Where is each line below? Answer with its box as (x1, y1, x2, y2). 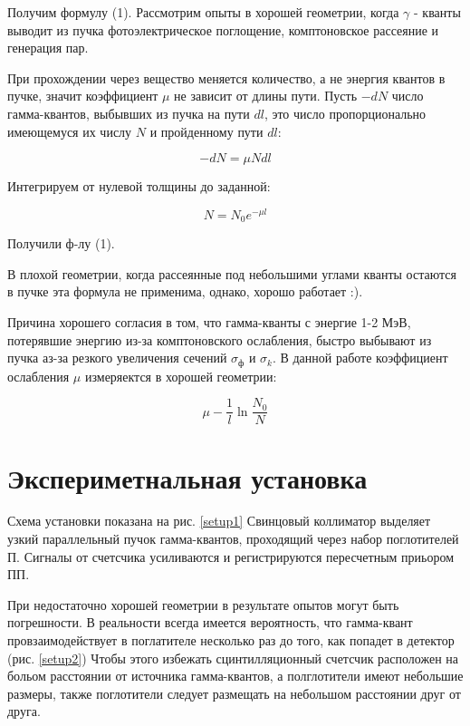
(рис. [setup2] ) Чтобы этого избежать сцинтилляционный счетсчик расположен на (7, 648, 459, 667)
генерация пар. (7, 38, 89, 57)
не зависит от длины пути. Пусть (174, 86, 358, 105)
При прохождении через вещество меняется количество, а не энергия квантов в (7, 68, 446, 87)
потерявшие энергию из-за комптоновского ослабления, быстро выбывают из (7, 330, 432, 349)
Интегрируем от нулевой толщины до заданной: (7, 177, 271, 196)
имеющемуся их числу (7, 121, 132, 140)
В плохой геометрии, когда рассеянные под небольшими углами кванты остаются (7, 264, 456, 283)
